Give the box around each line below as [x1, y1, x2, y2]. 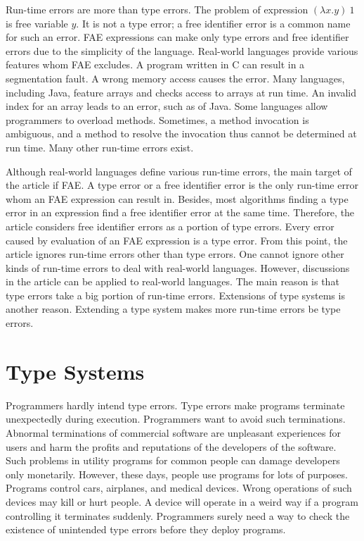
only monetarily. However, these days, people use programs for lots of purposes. [6, 466, 348, 481]
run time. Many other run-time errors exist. [6, 139, 194, 154]
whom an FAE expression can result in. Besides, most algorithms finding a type [6, 191, 349, 206]
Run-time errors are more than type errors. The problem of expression [6, 2, 308, 16]
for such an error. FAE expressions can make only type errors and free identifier [6, 30, 349, 44]
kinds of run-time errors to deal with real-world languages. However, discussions [6, 260, 350, 275]
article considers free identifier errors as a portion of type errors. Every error [6, 218, 334, 233]
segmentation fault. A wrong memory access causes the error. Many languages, [6, 70, 345, 85]
